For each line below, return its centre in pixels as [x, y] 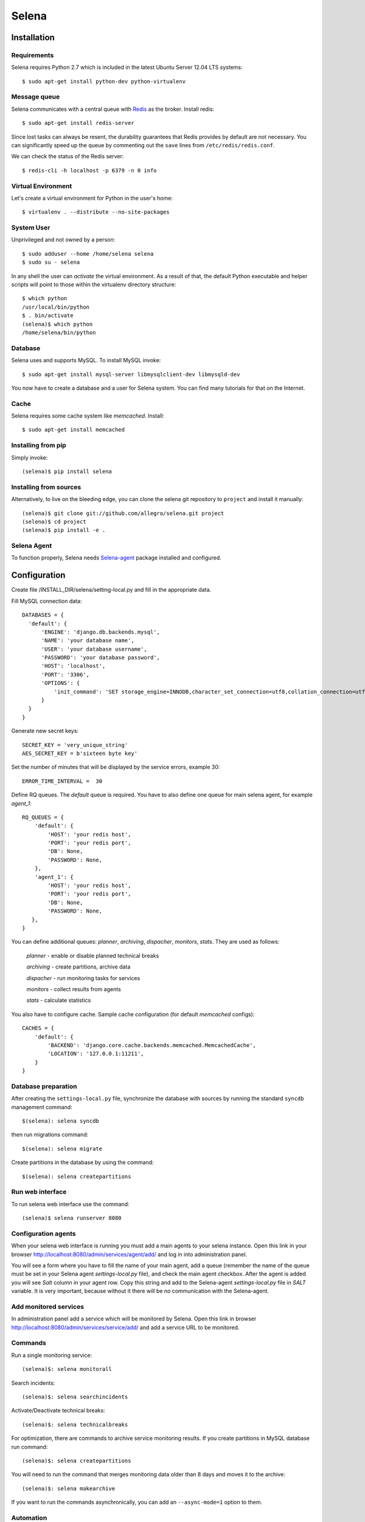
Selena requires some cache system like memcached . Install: [88, 416]
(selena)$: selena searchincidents [75, 1397]
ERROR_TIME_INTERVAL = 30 [62, 781]
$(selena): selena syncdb [61, 1121]
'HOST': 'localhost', [73, 666]
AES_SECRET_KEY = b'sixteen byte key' [80, 753]
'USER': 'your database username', [94, 649]
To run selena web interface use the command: [71, 1204]
